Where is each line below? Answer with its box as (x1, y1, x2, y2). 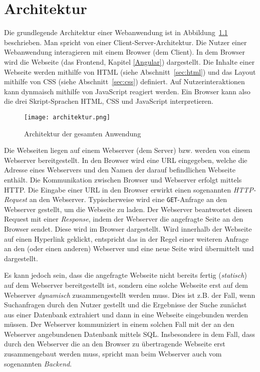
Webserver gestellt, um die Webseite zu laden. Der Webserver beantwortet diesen (4, 204, 252, 214)
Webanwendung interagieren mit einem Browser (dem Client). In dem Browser (4, 47, 245, 57)
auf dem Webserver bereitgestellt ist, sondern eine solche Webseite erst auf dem (4, 279, 248, 290)
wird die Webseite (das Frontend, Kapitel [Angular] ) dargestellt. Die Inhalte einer (4, 56, 255, 67)
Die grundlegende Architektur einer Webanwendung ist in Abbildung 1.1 (4, 27, 228, 38)
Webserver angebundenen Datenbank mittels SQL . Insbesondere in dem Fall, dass (4, 328, 255, 339)
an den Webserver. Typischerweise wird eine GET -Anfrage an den (29, 194, 227, 205)
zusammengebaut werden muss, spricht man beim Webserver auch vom (4, 348, 222, 359)
